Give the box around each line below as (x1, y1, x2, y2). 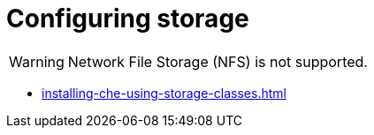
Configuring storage (6, 4, 249, 34)
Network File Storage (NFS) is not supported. (67, 52, 368, 71)
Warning (9, 52, 65, 71)
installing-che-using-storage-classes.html (42, 85, 286, 101)
